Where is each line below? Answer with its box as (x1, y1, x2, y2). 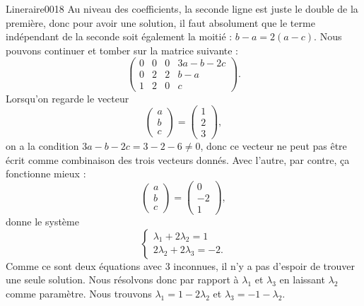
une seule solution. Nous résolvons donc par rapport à (6, 272, 239, 287)
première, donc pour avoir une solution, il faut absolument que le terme (6, 15, 315, 30)
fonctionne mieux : (6, 166, 86, 181)
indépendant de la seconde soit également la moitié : (6, 29, 233, 44)
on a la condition (6, 139, 79, 153)
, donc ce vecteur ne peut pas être (200, 139, 347, 153)
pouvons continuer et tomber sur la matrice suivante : (6, 42, 238, 57)
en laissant (279, 272, 325, 287)
